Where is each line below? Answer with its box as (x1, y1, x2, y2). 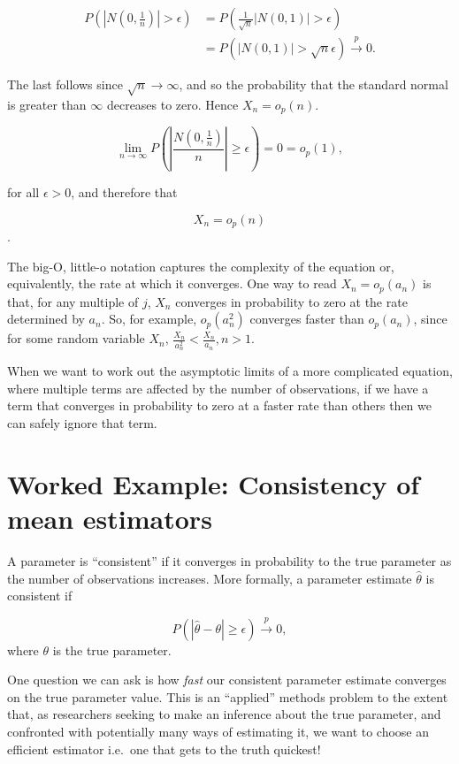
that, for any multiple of (7, 292, 139, 310)
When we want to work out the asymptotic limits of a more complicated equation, (7, 362, 453, 380)
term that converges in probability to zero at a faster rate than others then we (7, 396, 432, 415)
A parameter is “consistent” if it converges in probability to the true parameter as (7, 551, 452, 569)
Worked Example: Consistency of (7, 465, 420, 501)
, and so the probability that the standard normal (179, 74, 448, 93)
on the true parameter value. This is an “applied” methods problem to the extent (7, 687, 448, 706)
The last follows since (7, 74, 123, 93)
